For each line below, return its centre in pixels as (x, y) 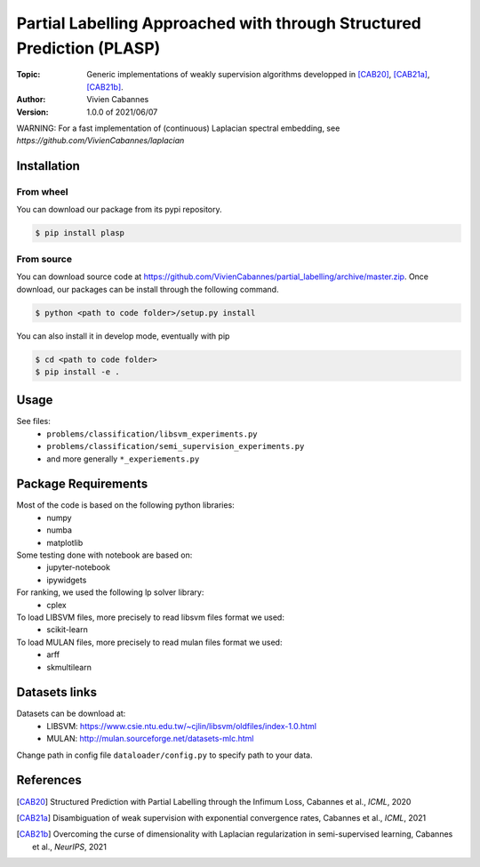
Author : (31, 100)
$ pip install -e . (77, 372)
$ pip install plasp (80, 233)
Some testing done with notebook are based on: (104, 555)
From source (44, 259)
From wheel (42, 192)
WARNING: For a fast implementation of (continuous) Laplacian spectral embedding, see (178, 128)
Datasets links (57, 692)
